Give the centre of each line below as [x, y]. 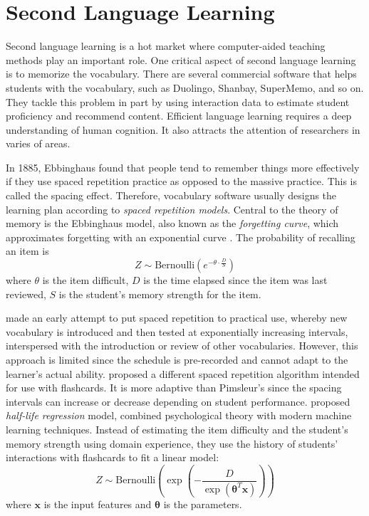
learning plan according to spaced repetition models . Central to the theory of [172, 209]
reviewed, [26, 294]
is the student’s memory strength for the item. [160, 294]
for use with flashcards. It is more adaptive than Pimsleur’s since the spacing [174, 388]
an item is [27, 251]
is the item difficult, [85, 280]
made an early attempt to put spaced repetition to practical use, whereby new [177, 318]
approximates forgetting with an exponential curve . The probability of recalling [181, 237]
